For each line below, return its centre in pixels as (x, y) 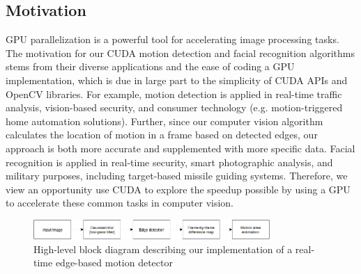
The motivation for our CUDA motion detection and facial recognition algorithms (180, 53)
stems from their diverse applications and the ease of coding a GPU (150, 66)
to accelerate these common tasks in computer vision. (120, 203)
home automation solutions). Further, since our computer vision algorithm (164, 121)
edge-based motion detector (114, 263)
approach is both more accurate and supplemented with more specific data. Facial (180, 148)
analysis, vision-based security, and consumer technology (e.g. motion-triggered (174, 107)
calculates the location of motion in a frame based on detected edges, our (162, 135)
